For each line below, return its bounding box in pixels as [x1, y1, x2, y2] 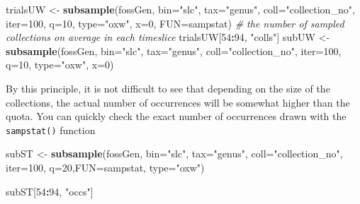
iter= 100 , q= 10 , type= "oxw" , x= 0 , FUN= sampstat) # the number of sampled [6, 16, 344, 30]
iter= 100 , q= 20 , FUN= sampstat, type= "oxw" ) [6, 160, 205, 174]
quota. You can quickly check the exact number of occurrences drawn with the [6, 109, 347, 124]
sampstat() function [6, 122, 96, 137]
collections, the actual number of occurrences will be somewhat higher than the [6, 95, 350, 109]
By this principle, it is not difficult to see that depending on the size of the [6, 80, 330, 95]
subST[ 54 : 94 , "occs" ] [6, 184, 94, 198]
